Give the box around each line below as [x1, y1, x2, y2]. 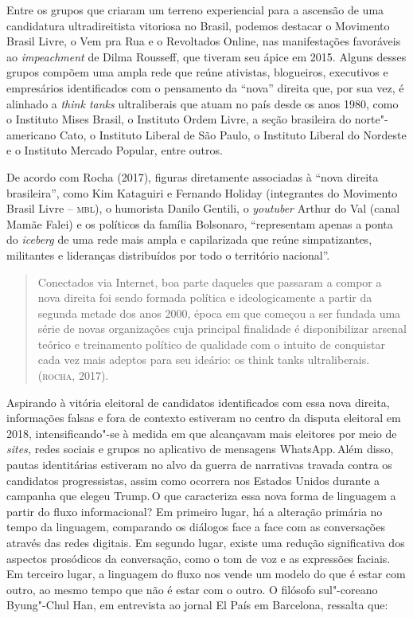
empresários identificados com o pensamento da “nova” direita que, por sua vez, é [6, 79, 404, 96]
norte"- [354, 111, 388, 127]
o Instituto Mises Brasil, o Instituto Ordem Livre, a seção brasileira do [6, 111, 352, 127]
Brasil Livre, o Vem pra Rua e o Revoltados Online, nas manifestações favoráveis [6, 33, 401, 49]
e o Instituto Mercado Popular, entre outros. [6, 142, 223, 158]
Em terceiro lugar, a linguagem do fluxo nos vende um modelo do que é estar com [6, 565, 406, 582]
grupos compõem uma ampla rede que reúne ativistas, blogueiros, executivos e [6, 64, 388, 80]
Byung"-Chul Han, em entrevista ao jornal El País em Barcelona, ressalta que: [6, 596, 388, 613]
